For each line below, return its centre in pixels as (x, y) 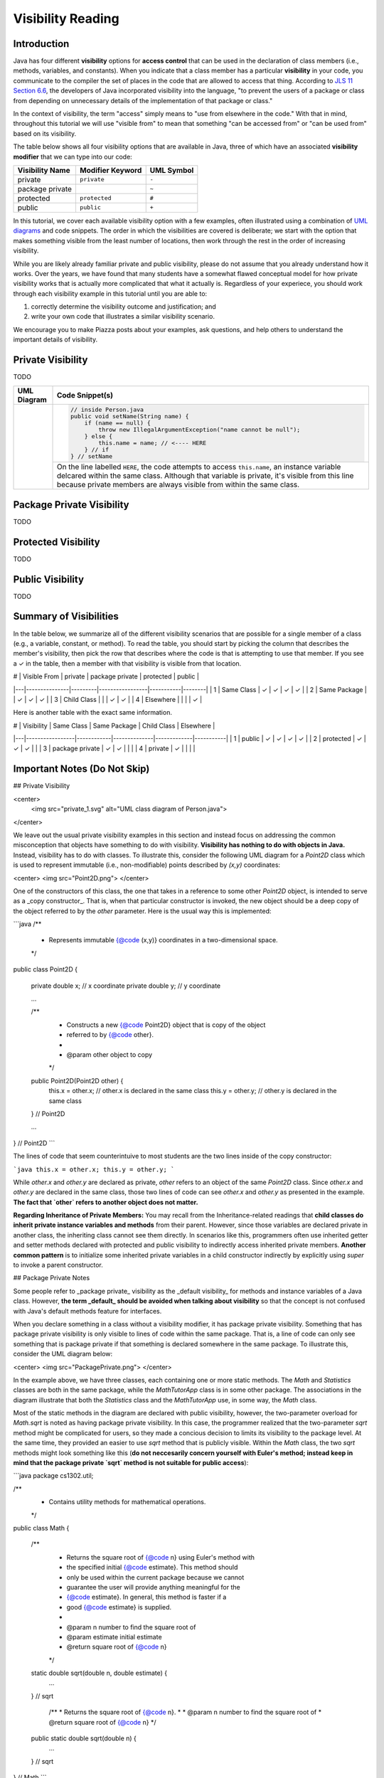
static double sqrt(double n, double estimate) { (99, 1673)
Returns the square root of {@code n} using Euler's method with (161, 1557)
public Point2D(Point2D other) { (77, 1080)
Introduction (41, 44)
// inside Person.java (107, 410)
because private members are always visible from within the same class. (178, 485)
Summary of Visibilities (66, 616)
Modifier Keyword (111, 170)
